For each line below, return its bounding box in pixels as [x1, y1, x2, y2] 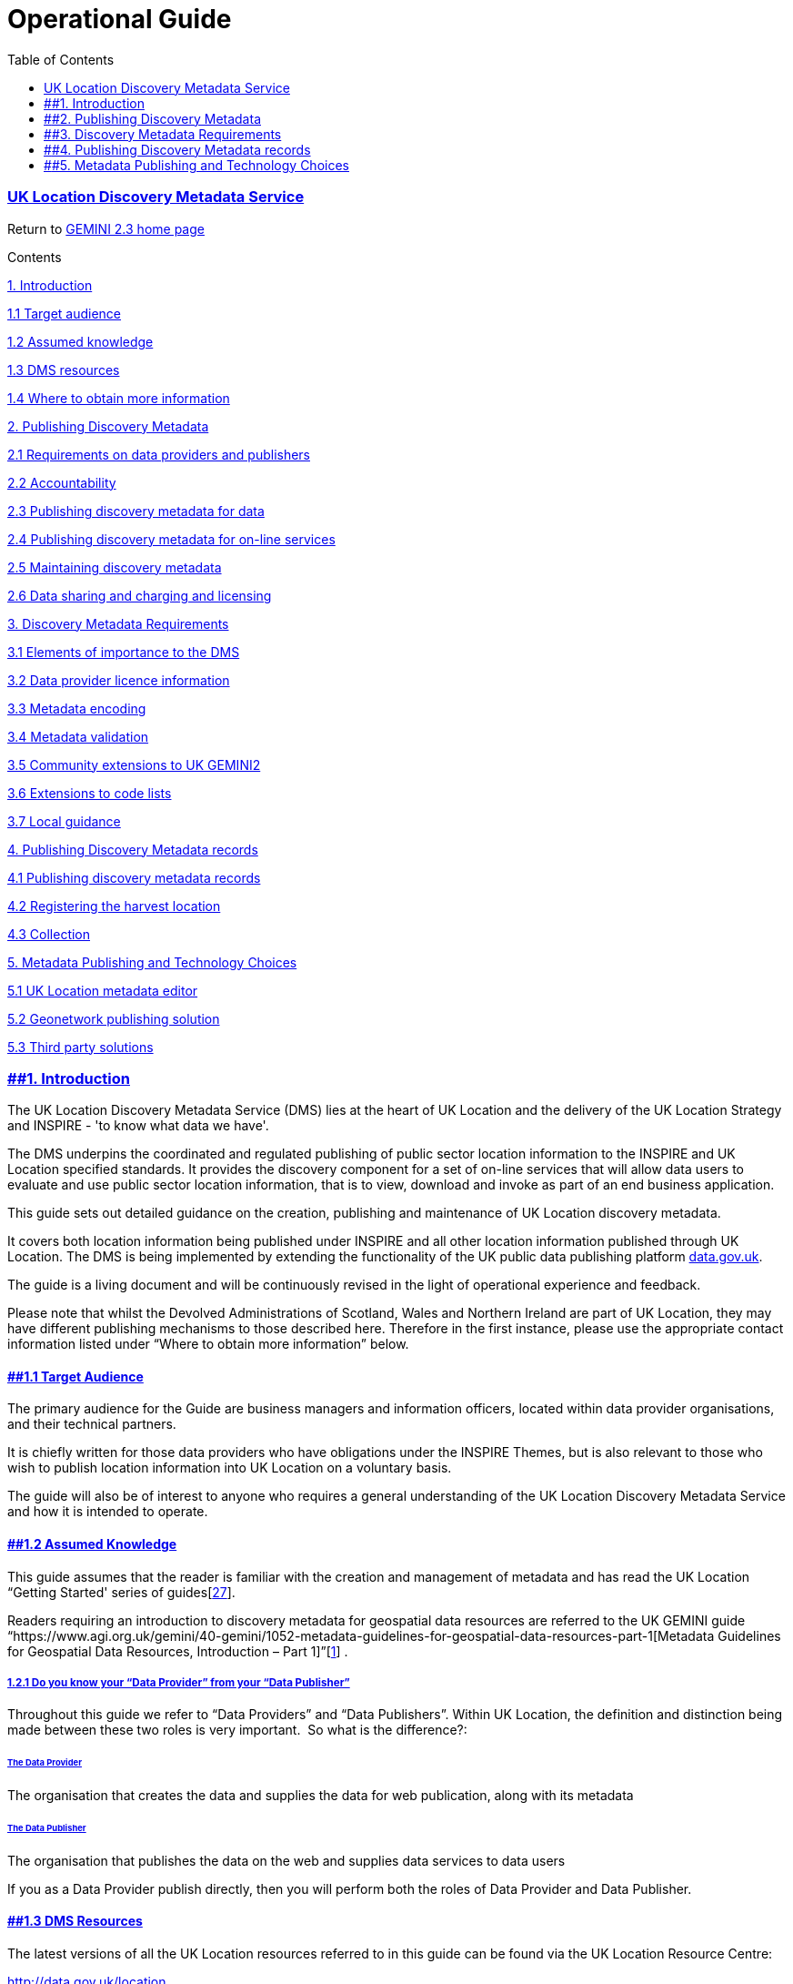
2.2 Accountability [7, 474, 116, 491]
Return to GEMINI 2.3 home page [7, 220, 205, 237]
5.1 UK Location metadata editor [7, 982, 198, 998]
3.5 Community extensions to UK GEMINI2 [7, 756, 261, 773]
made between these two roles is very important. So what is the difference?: [7, 1722, 467, 1738]
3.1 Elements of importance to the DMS [7, 643, 240, 660]
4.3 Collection [7, 926, 91, 942]
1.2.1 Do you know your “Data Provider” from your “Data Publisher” [7, 1676, 350, 1690]
